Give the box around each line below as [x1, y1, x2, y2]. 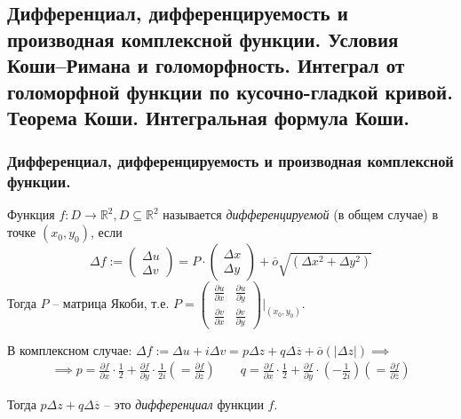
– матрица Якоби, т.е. [52, 294, 170, 312]
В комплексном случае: [7, 340, 132, 359]
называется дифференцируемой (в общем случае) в [163, 205, 438, 224]
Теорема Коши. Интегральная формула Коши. [7, 103, 410, 130]
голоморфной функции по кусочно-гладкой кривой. [7, 77, 453, 105]
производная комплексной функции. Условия [7, 25, 399, 52]
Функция [7, 205, 55, 224]
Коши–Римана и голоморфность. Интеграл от [7, 51, 405, 79]
